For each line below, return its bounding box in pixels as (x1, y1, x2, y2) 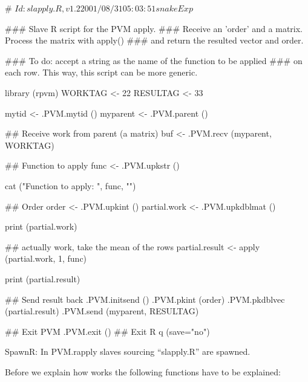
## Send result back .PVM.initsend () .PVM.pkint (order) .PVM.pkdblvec (5, 293, 285, 305)
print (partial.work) (5, 220, 77, 233)
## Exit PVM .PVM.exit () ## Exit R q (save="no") (5, 325, 210, 337)
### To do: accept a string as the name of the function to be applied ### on (5, 54, 303, 66)
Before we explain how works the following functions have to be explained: (5, 365, 281, 378)
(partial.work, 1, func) (5, 252, 87, 265)
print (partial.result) (5, 272, 80, 285)
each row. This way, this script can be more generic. (5, 66, 198, 79)
